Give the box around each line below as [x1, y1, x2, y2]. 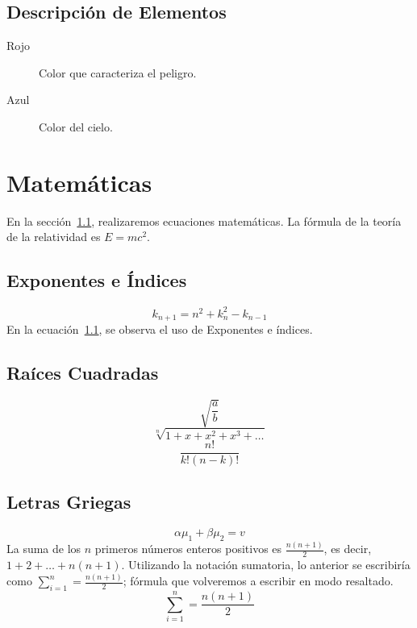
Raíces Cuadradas [6, 360, 159, 385]
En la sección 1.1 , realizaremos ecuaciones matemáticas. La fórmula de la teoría [6, 212, 402, 229]
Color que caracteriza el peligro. [39, 64, 197, 81]
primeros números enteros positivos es [94, 540, 282, 557]
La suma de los [6, 540, 81, 557]
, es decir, [323, 540, 372, 557]
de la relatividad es [6, 228, 101, 245]
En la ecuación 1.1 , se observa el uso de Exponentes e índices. [6, 321, 313, 338]
